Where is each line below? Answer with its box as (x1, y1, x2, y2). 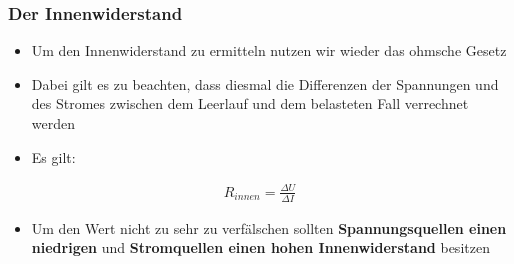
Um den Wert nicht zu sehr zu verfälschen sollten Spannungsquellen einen (31, 217, 507, 238)
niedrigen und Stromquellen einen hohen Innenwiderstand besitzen (31, 237, 490, 258)
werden (31, 113, 76, 133)
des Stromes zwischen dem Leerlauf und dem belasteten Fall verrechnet (31, 93, 469, 114)
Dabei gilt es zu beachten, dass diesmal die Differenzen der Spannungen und (31, 73, 499, 94)
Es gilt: (31, 146, 76, 167)
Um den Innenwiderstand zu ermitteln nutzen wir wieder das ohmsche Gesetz (31, 40, 507, 61)
